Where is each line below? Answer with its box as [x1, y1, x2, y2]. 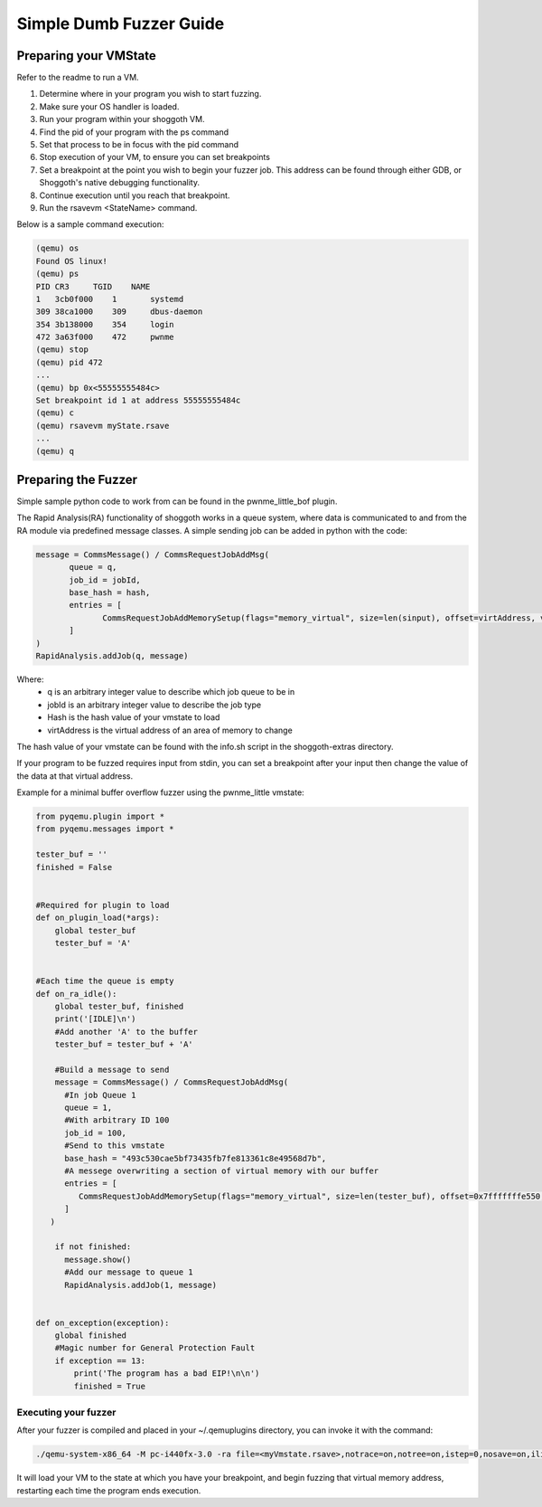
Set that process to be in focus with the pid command [39, 139, 239, 150]
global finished [54, 1331, 126, 1341]
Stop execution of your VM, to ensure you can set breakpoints [39, 152, 271, 163]
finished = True [73, 1380, 146, 1391]
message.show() [64, 1254, 132, 1265]
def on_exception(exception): [35, 1317, 170, 1328]
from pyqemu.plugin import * [35, 811, 165, 822]
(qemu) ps [35, 269, 79, 280]
